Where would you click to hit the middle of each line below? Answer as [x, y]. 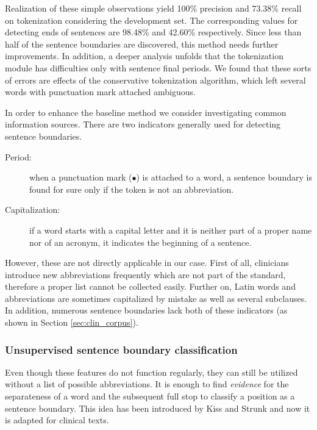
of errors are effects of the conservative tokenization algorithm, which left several [155, 80]
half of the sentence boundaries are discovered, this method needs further [142, 44]
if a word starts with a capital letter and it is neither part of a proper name [171, 230]
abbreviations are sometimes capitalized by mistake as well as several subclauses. [156, 298]
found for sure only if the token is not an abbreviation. [132, 189]
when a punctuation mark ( [81, 177]
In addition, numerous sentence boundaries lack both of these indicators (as [146, 310]
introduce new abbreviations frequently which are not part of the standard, [145, 274]
